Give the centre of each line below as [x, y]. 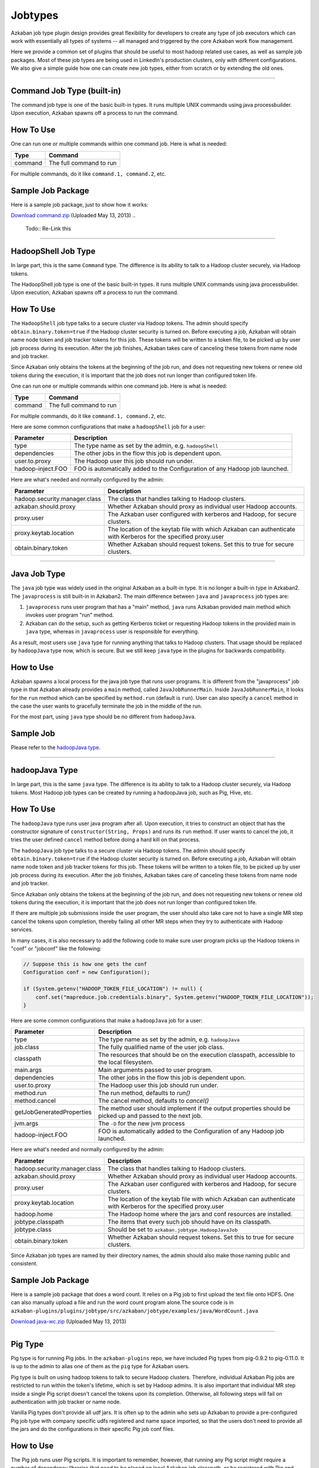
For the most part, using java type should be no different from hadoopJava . [103, 717]
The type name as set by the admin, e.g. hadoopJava [169, 1039]
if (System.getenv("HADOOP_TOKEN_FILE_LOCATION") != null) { [113, 989]
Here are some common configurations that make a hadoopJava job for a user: [107, 1020]
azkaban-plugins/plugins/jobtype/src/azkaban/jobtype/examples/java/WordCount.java [135, 1311]
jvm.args [26, 1123]
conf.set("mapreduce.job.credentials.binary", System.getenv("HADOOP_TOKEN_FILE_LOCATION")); [174, 997]
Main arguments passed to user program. [155, 1070]
